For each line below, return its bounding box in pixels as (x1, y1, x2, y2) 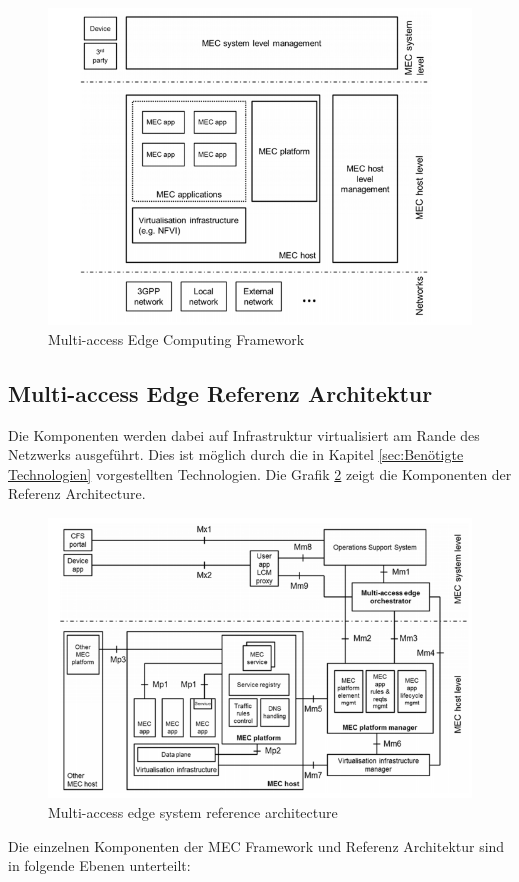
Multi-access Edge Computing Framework (48, 328, 305, 349)
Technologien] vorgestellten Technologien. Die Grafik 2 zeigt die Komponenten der (8, 463, 512, 484)
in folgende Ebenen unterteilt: (8, 855, 191, 876)
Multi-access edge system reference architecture (48, 801, 338, 822)
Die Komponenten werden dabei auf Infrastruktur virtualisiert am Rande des (8, 424, 480, 445)
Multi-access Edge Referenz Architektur (8, 377, 433, 408)
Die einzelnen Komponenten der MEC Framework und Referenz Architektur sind (8, 835, 505, 856)
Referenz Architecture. (8, 483, 146, 504)
